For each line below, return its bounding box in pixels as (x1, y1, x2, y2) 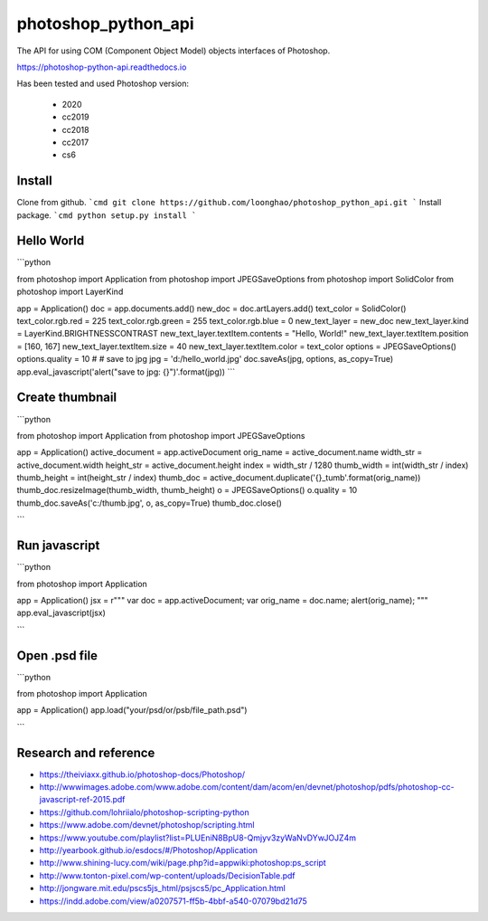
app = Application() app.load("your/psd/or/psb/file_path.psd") (16, 705, 248, 716)
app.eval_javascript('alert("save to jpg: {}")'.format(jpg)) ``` (16, 366, 235, 377)
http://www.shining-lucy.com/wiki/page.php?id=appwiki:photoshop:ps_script (39, 858, 327, 869)
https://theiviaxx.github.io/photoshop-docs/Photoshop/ (39, 769, 246, 780)
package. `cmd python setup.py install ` (16, 209, 197, 221)
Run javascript (16, 538, 100, 554)
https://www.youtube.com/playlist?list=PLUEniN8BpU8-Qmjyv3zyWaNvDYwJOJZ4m (39, 832, 357, 843)
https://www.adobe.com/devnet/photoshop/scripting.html (39, 820, 255, 831)
